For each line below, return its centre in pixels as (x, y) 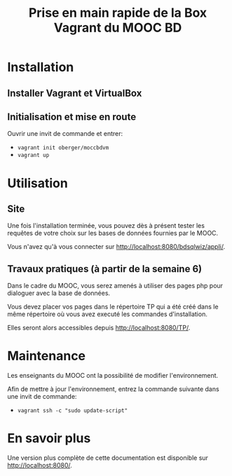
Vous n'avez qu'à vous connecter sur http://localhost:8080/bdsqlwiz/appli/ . (116, 247)
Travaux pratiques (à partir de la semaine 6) (104, 269)
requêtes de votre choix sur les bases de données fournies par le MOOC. (113, 233)
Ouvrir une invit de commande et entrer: (65, 134)
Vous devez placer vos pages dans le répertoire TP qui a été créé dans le (113, 307)
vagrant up (33, 156)
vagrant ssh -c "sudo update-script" (73, 411)
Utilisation (37, 183)
